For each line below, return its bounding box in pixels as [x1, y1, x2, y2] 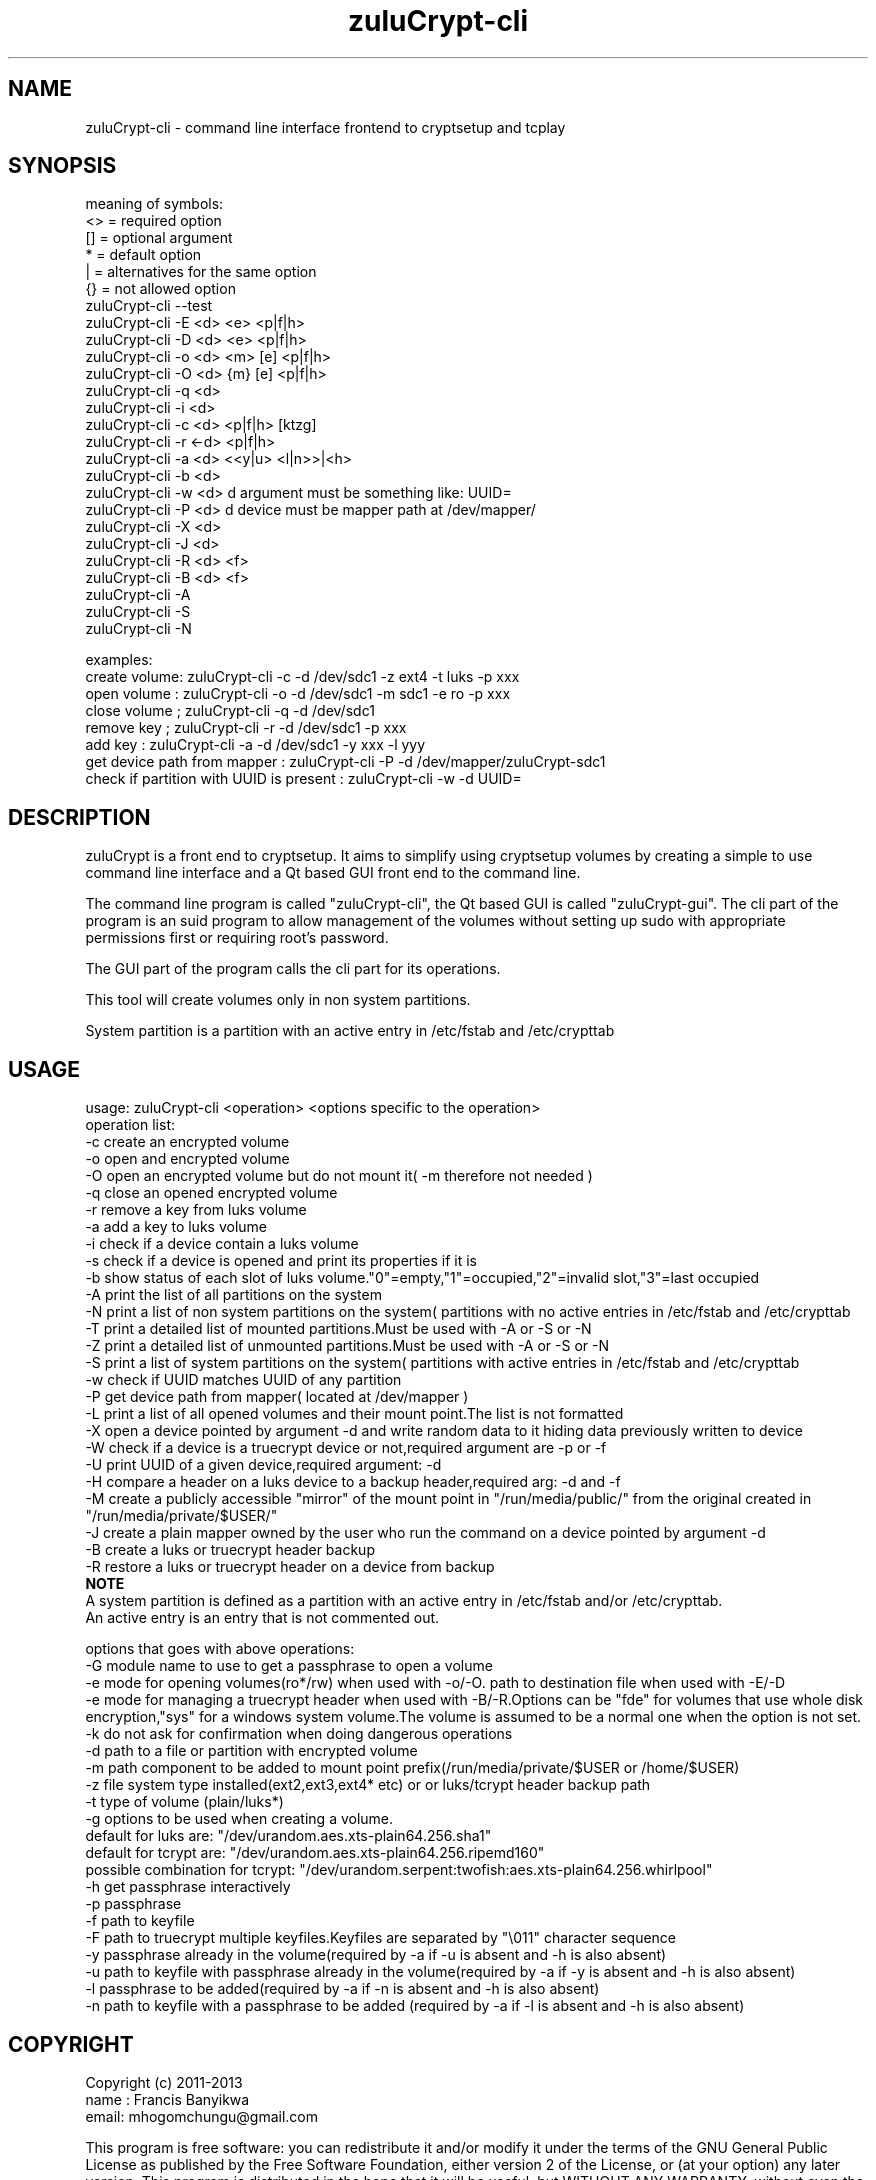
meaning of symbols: [85, 195, 224, 213]
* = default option [85, 246, 202, 264]
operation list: [85, 1116, 176, 1134]
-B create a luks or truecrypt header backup [85, 1541, 375, 1559]
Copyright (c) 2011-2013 [85, 2073, 243, 2091]
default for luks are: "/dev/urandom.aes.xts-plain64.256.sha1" [85, 1827, 492, 1845]
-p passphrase [85, 1895, 182, 1913]
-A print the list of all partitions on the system [85, 1286, 382, 1304]
